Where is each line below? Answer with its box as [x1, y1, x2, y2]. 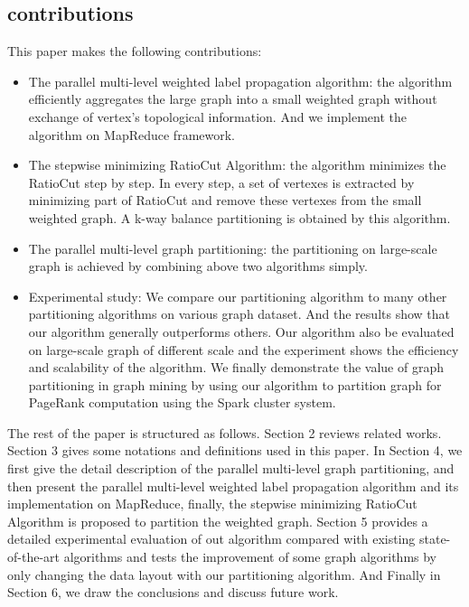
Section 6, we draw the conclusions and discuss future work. [7, 583, 339, 602]
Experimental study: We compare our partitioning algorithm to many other [28, 286, 447, 305]
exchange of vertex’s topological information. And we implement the [28, 107, 408, 126]
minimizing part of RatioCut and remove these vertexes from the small [28, 191, 422, 210]
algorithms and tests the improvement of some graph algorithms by [63, 547, 437, 566]
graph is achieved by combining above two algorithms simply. [28, 257, 368, 275]
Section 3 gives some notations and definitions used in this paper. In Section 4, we [7, 441, 463, 460]
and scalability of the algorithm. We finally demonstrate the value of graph [28, 358, 444, 377]
